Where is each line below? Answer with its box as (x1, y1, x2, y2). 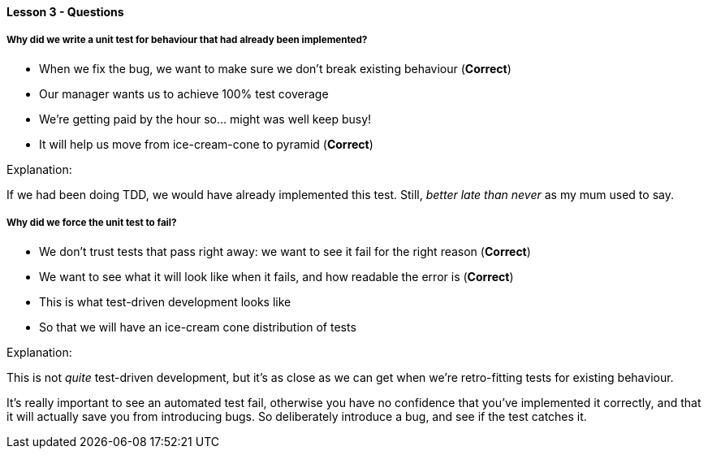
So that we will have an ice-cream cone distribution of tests (39, 319, 356, 334)
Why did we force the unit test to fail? (6, 217, 177, 229)
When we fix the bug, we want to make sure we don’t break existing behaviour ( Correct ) (39, 61, 512, 76)
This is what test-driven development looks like (39, 294, 291, 309)
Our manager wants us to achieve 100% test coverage (39, 86, 329, 101)
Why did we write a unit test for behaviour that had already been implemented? (6, 34, 368, 46)
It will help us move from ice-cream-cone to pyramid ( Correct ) (39, 136, 373, 151)
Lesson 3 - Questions (6, 5, 124, 19)
